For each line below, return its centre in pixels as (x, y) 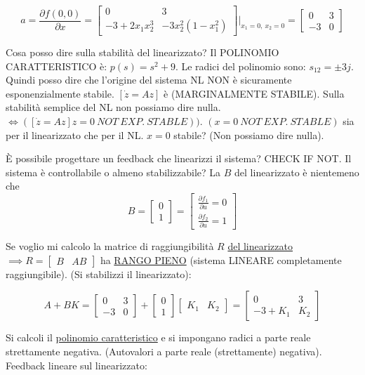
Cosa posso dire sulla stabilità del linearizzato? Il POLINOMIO (142, 52)
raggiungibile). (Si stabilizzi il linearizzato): (99, 274)
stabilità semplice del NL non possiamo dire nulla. (113, 107)
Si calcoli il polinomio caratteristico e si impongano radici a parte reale (158, 337)
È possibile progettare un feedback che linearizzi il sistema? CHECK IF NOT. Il (179, 158)
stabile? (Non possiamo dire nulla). (249, 134)
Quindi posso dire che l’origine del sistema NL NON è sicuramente (149, 80)
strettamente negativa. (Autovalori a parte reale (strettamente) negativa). (164, 351)
